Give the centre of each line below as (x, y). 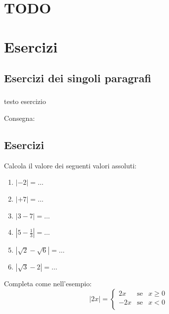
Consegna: (20, 118)
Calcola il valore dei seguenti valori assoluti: (70, 165)
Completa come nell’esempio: (48, 284)
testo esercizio (25, 101)
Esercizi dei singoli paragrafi (78, 78)
